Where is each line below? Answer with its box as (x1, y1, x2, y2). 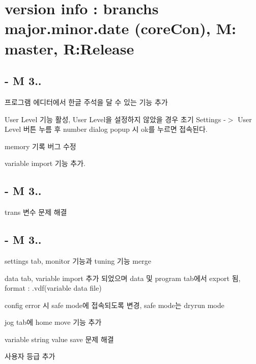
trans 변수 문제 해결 (5, 207, 67, 217)
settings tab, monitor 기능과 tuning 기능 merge (5, 255, 151, 266)
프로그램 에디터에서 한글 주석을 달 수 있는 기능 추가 (5, 96, 168, 107)
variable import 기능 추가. (5, 158, 86, 169)
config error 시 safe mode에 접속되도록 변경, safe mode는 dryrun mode (5, 299, 224, 310)
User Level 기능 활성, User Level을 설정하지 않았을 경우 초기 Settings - (5, 114, 226, 124)
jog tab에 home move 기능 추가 (5, 317, 102, 327)
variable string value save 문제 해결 (5, 333, 114, 344)
